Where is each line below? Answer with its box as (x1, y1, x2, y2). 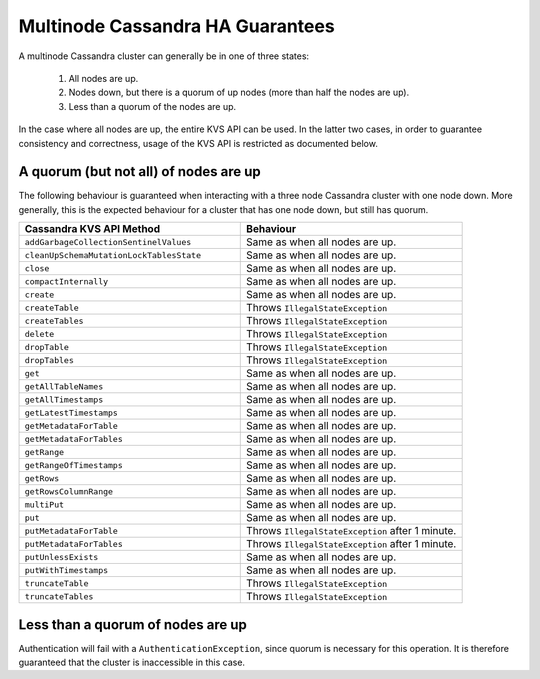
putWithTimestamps (24, 565, 109, 575)
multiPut (24, 499, 65, 510)
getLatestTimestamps (24, 407, 119, 418)
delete (24, 328, 55, 339)
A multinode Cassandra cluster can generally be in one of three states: (18, 50, 310, 62)
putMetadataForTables (24, 538, 124, 549)
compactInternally (24, 276, 109, 287)
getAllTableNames (24, 381, 104, 392)
